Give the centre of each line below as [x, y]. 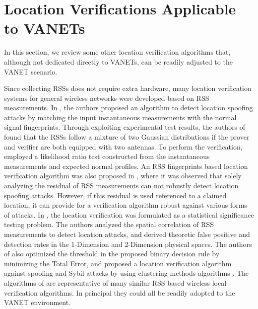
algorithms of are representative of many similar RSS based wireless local [115, 282]
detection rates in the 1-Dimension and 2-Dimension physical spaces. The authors [128, 244]
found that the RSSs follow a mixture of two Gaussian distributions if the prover [127, 137]
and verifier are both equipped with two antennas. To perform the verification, [123, 146]
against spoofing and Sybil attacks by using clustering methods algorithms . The [126, 273]
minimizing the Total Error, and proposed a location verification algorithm [118, 263]
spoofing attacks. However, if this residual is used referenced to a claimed [115, 195]
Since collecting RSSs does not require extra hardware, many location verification [128, 88]
